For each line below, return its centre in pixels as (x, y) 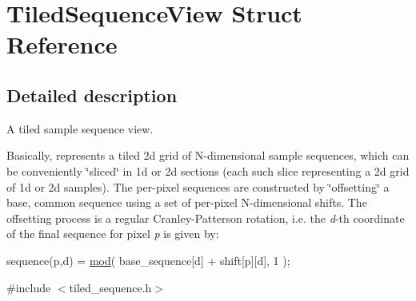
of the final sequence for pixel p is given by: (113, 234)
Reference (62, 44)
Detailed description (92, 95)
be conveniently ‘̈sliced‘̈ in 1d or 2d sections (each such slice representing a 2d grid (208, 170)
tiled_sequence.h (110, 287)
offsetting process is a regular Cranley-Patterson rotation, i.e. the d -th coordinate (206, 218)
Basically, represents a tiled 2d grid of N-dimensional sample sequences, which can (208, 155)
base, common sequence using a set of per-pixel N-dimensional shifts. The (187, 202)
